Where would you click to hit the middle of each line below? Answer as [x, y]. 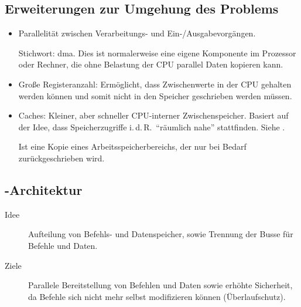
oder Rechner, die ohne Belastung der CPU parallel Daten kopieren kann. [151, 64]
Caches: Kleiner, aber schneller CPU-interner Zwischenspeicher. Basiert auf [153, 115]
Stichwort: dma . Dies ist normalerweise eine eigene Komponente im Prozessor [157, 53]
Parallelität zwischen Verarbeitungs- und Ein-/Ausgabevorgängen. [137, 33]
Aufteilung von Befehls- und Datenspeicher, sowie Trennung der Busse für [161, 234]
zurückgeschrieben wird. [61, 158]
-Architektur [44, 189]
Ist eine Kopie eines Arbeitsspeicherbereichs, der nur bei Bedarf [132, 146]
